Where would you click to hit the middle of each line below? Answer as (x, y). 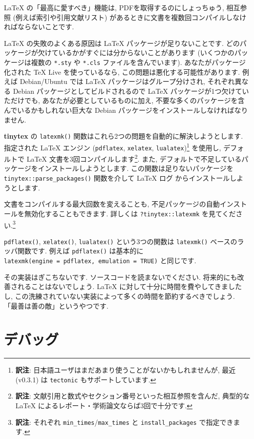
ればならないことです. (39, 27)
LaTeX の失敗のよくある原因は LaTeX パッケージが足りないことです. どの (122, 43)
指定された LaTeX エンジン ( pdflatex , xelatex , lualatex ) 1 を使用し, (113, 146)
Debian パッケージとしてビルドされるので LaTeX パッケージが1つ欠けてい (131, 91)
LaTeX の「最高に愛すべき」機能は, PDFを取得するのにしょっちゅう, (114, 7)
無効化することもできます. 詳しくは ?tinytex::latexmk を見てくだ (130, 213)
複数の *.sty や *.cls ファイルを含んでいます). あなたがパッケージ (138, 62)
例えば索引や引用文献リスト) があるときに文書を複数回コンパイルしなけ (131, 17)
